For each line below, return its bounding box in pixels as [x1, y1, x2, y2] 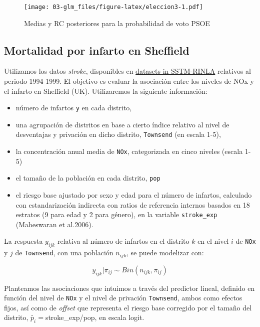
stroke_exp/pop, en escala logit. [45, 312, 144, 322]
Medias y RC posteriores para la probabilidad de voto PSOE [24, 18, 210, 28]
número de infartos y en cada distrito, [15, 102, 132, 113]
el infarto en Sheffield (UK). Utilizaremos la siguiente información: [4, 85, 207, 96]
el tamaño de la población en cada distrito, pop [15, 173, 160, 183]
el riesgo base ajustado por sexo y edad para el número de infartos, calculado [15, 190, 252, 200]
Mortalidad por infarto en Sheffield [4, 42, 189, 58]
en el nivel [197, 236, 229, 246]
